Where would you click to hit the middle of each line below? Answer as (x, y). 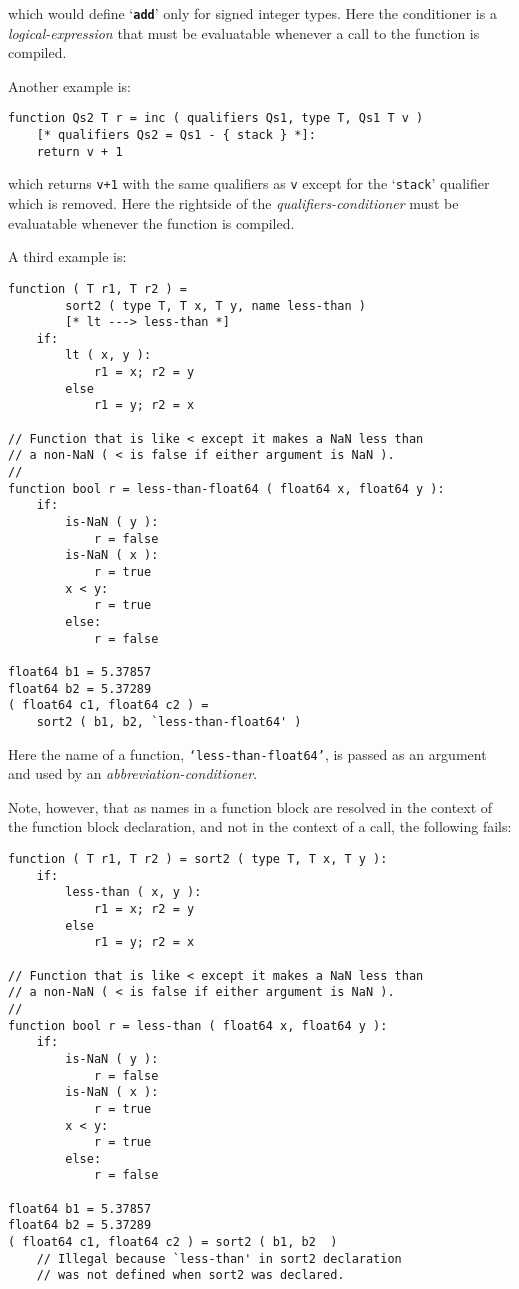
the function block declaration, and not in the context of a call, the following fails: (260, 826)
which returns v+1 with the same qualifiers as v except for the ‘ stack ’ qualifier (249, 183)
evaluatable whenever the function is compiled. (151, 222)
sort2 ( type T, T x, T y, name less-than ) (215, 305)
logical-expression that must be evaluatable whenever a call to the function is (244, 32)
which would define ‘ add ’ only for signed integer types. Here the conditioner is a (252, 13)
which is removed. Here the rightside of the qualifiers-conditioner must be (233, 203)
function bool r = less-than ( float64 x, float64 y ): (198, 1025)
